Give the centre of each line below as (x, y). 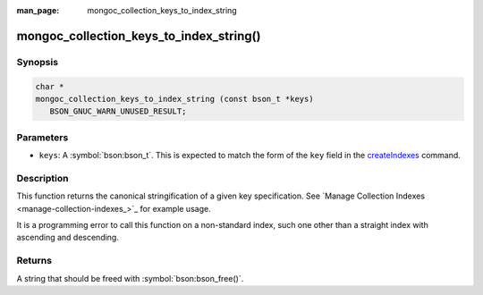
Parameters (42, 137)
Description (42, 178)
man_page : (38, 10)
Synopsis (37, 62)
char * (50, 86)
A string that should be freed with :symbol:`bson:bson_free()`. (130, 278)
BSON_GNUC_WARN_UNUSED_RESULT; (118, 111)
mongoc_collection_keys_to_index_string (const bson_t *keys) (174, 99)
